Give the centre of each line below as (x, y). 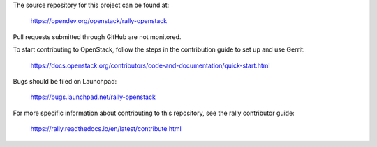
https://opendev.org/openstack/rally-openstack (99, 21)
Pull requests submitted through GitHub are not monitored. (97, 37)
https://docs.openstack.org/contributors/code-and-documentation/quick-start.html (150, 65)
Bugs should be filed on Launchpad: (65, 81)
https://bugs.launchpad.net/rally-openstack (93, 97)
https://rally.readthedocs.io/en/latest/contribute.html (106, 129)
